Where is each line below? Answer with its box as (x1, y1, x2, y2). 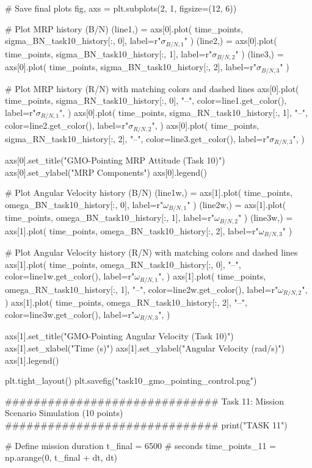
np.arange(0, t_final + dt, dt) (5, 451, 118, 464)
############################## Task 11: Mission (5, 394, 285, 407)
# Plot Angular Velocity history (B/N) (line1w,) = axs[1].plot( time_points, (5, 186, 292, 199)
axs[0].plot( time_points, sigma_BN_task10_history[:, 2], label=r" (5, 60, 256, 73)
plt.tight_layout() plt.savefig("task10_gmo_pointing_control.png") (5, 374, 257, 387)
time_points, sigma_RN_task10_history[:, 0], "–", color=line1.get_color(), (5, 94, 287, 107)
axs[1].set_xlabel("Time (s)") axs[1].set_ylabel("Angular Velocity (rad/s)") (5, 341, 285, 354)
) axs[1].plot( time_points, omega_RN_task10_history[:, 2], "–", (5, 296, 247, 309)
